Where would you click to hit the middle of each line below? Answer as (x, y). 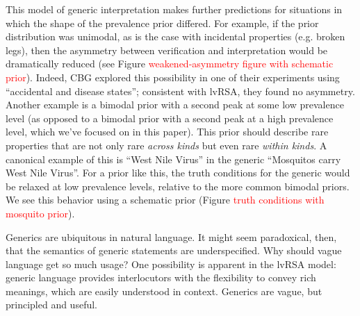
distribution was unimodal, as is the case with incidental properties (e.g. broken (175, 36)
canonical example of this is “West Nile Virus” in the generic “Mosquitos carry (173, 159)
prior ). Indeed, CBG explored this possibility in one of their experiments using (173, 77)
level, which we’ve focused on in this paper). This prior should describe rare (167, 132)
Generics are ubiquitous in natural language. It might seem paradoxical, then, (171, 236)
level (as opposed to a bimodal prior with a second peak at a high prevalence (170, 118)
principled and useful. (51, 305)
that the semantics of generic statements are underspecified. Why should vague (174, 250)
